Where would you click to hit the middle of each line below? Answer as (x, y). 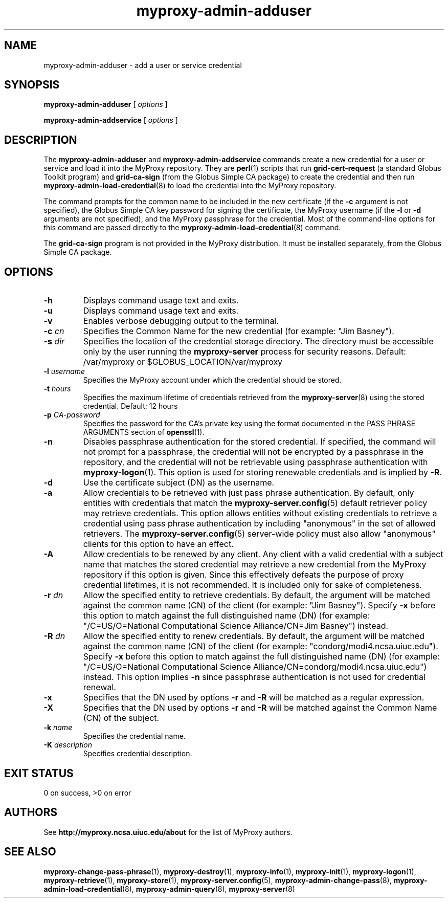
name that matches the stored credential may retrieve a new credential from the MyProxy (255, 565)
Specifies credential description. (138, 754)
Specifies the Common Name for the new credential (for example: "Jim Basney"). (239, 331)
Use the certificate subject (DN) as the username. (179, 483)
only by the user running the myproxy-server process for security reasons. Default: (244, 352)
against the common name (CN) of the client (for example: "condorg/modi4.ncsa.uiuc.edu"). (261, 646)
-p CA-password (72, 415)
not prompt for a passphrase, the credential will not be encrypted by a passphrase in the (253, 452)
